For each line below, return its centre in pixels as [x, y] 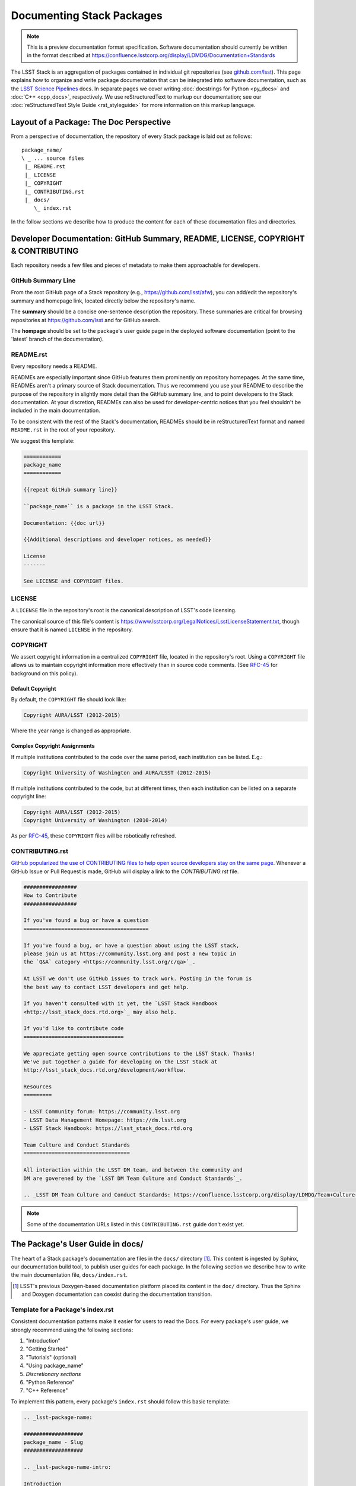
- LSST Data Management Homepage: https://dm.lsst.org [105, 1120]
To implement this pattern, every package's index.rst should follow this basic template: [120, 1401]
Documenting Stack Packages [87, 15]
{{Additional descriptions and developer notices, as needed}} [117, 540]
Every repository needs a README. [54, 366]
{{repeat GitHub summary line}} [71, 490]
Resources [38, 1087]
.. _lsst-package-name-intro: [67, 1467]
